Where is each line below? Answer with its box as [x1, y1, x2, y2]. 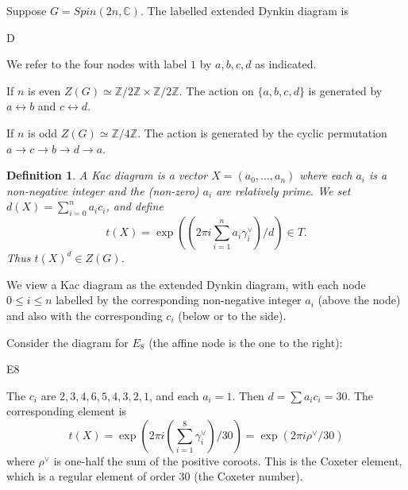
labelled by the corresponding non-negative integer [56, 291, 302, 308]
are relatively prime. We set [216, 182, 351, 199]
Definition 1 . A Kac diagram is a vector [6, 167, 208, 183]
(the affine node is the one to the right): [148, 334, 343, 350]
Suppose [6, 2, 47, 18]
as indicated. [255, 56, 317, 72]
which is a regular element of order [6, 468, 175, 484]
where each [299, 167, 352, 183]
